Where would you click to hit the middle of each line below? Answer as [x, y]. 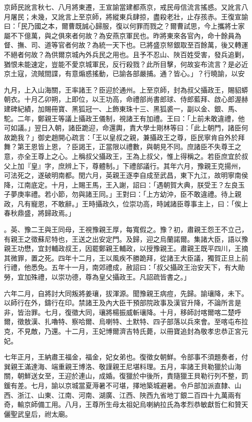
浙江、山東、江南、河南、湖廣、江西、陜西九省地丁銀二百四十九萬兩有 [129, 395]
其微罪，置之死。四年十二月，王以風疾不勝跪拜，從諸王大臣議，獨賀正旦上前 [126, 258]
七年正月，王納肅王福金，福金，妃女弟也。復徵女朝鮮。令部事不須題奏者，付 [126, 357]
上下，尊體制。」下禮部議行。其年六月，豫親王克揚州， [158, 165]
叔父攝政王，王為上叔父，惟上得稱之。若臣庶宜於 [163, 156]
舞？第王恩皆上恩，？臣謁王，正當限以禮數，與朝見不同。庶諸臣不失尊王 [119, 147]
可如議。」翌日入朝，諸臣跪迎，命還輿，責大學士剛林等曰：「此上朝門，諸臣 [123, 128]
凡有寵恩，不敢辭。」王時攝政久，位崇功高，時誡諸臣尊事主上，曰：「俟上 [133, 203]
